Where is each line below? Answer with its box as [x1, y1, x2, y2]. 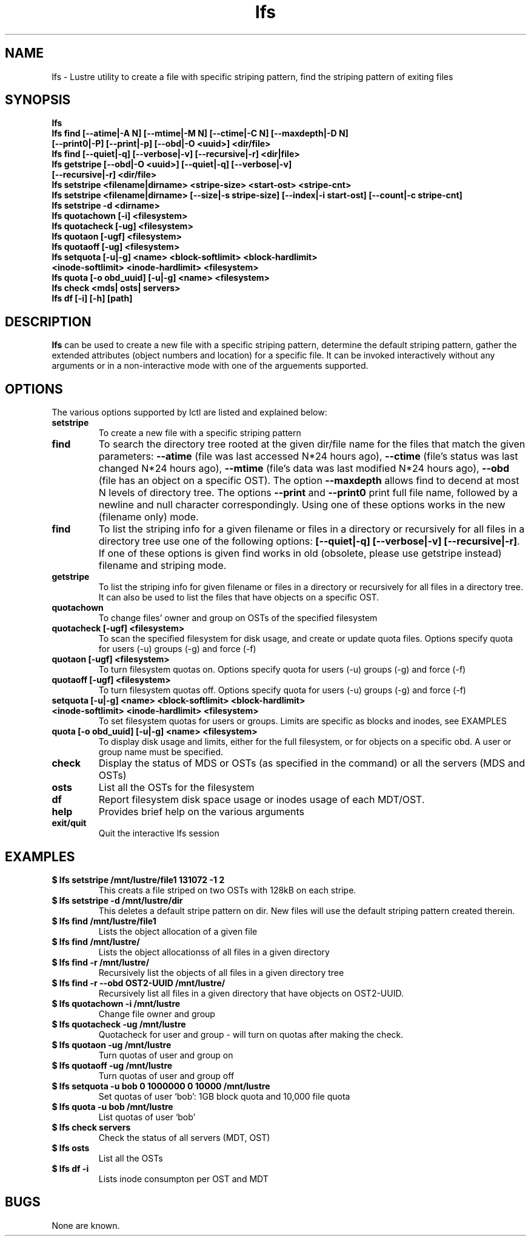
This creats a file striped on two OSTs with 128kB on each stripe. [98, 884, 356, 895]
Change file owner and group [98, 1008, 215, 1019]
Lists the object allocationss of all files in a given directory [98, 946, 330, 957]
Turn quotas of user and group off [98, 1070, 235, 1081]
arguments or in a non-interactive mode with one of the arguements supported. [52, 360, 369, 371]
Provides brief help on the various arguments [98, 805, 304, 818]
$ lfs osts [52, 1142, 90, 1153]
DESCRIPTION [5, 314, 92, 329]
